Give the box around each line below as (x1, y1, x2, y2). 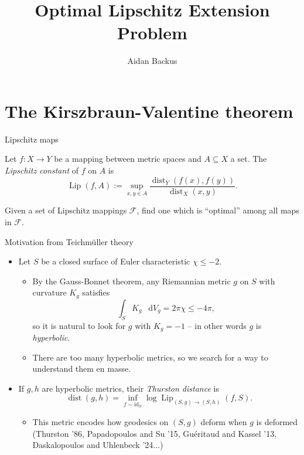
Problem (117, 21, 187, 45)
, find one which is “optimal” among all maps (136, 204, 299, 216)
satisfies (82, 286, 110, 298)
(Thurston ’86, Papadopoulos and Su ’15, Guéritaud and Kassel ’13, (32, 427, 277, 439)
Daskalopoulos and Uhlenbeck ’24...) (32, 439, 163, 451)
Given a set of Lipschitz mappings (5, 204, 127, 216)
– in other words (187, 319, 247, 331)
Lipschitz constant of (5, 164, 78, 176)
